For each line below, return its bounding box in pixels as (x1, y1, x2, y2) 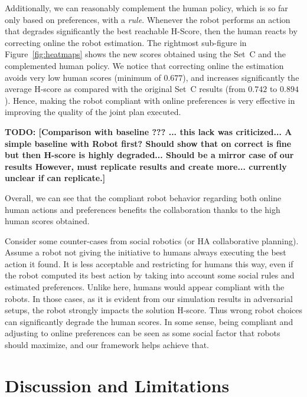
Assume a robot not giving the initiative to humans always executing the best (5, 246, 286, 258)
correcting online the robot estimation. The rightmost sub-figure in (5, 36, 247, 48)
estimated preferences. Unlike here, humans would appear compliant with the (5, 281, 285, 293)
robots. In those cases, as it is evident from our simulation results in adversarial (5, 292, 293, 304)
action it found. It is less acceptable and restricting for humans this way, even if (5, 257, 293, 270)
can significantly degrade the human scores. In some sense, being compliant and (5, 315, 293, 327)
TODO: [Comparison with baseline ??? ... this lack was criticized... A (5, 125, 292, 137)
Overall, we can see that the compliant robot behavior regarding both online (5, 191, 282, 204)
